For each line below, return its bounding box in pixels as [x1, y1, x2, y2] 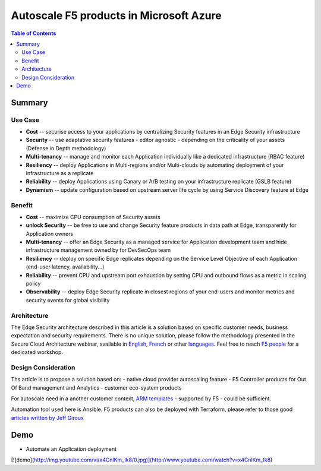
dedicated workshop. [11, 349, 64, 356]
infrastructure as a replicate [26, 170, 94, 176]
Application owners [26, 230, 74, 237]
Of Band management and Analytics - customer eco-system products [11, 384, 182, 391]
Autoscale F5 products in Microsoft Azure [11, 9, 222, 22]
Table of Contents [11, 30, 56, 37]
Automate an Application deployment [26, 445, 117, 453]
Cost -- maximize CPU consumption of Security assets [26, 213, 160, 220]
